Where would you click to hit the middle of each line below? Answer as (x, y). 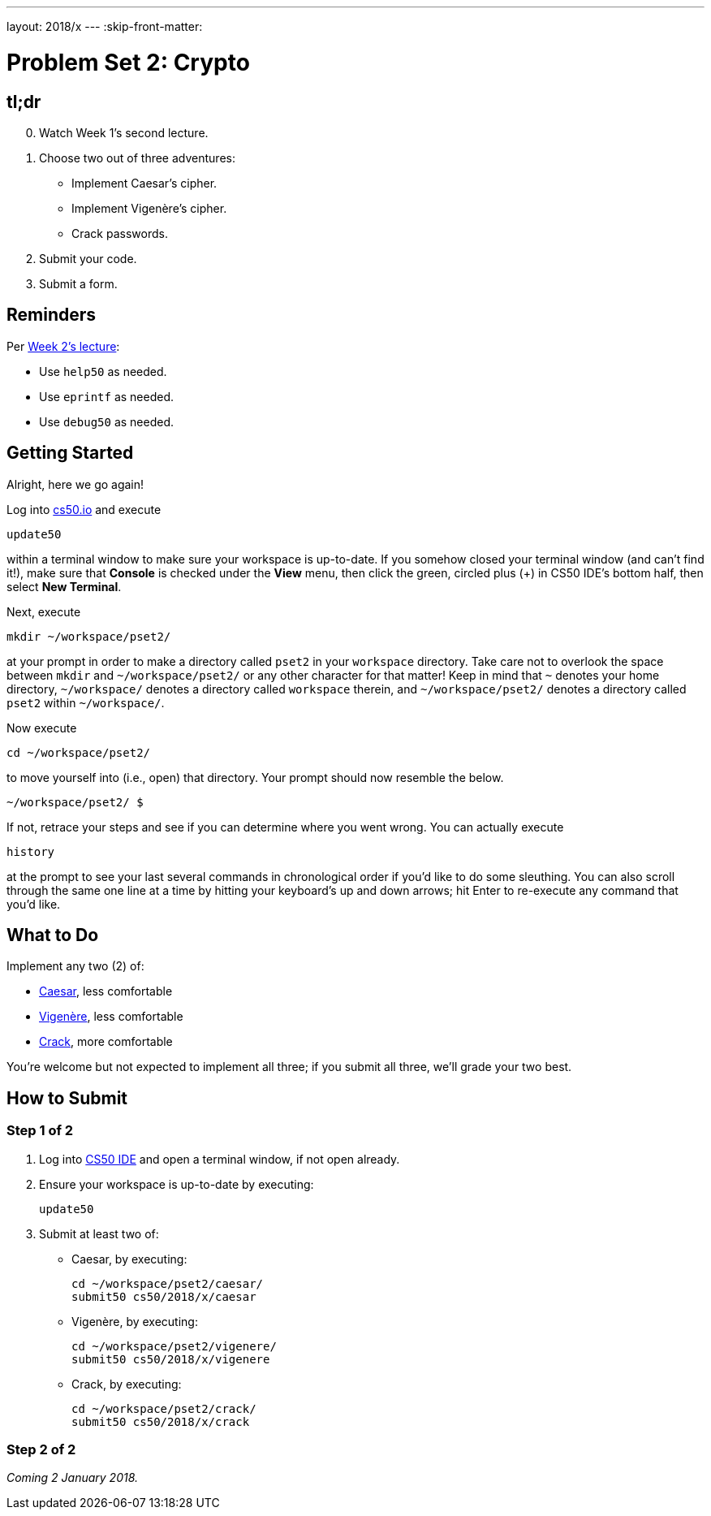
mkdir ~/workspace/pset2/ (89, 636)
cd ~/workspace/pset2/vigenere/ (174, 1346)
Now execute (42, 728)
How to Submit (67, 1098)
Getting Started (70, 453)
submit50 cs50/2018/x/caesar (164, 1296)
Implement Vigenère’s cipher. (149, 208)
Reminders (52, 315)
